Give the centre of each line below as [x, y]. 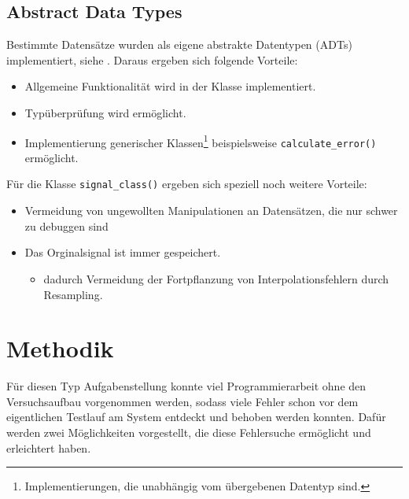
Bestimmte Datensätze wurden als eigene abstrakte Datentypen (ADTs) [179, 44]
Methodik [60, 348]
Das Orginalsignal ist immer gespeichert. [123, 252]
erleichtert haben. [49, 447]
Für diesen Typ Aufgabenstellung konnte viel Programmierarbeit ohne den [186, 386]
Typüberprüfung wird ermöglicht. [105, 112]
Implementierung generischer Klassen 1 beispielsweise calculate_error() [201, 141]
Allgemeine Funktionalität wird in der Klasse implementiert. [170, 86]
